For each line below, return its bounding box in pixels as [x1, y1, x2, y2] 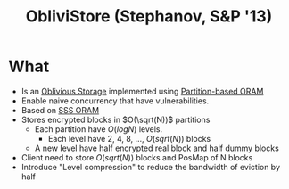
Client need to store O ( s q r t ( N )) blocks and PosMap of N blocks [21, 152, 253, 162]
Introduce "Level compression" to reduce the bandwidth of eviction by [21, 161, 281, 172]
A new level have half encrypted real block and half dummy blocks [34, 143, 280, 153]
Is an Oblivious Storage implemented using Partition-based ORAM [21, 86, 264, 96]
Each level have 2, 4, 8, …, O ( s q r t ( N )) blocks [47, 133, 211, 144]
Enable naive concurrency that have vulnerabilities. [21, 95, 210, 106]
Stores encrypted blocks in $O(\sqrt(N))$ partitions [21, 114, 211, 125]
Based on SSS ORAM [21, 104, 100, 115]
